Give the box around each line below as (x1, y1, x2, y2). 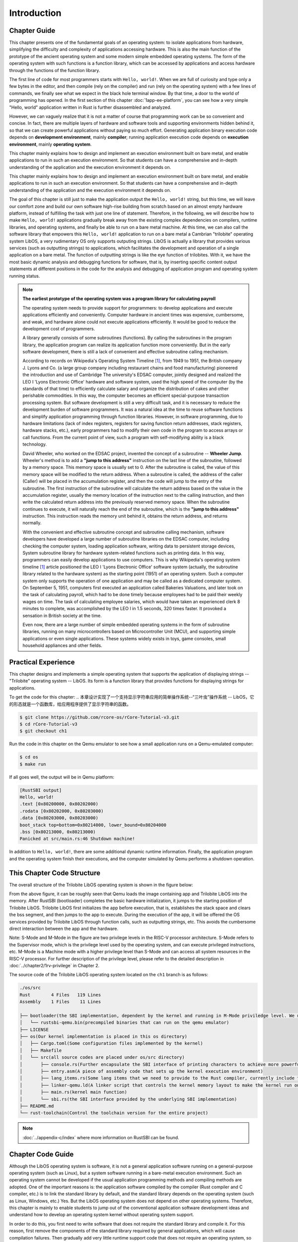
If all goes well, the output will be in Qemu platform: (9, 774, 114, 780)
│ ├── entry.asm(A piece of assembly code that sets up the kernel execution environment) (19, 1069, 263, 1074)
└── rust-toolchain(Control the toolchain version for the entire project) (19, 1110, 209, 1116)
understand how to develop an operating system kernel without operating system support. (9, 1212, 194, 1218)
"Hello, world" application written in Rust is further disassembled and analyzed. (9, 104, 171, 110)
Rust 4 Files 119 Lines (19, 992, 101, 998)
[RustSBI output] (19, 787, 62, 793)
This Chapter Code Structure (9, 868, 100, 877)
